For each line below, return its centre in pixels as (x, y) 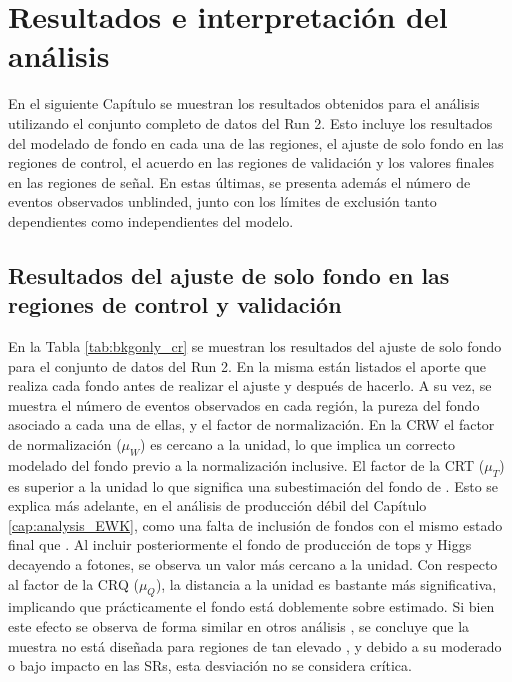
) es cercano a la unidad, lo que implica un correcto (297, 444)
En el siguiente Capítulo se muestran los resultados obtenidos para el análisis (244, 103)
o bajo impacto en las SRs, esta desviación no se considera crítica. (210, 665)
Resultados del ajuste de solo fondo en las (229, 274)
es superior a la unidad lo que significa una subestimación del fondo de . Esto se (253, 485)
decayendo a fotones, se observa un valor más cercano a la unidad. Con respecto (253, 564)
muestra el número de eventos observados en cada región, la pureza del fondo (244, 404)
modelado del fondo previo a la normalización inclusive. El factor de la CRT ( (246, 464)
